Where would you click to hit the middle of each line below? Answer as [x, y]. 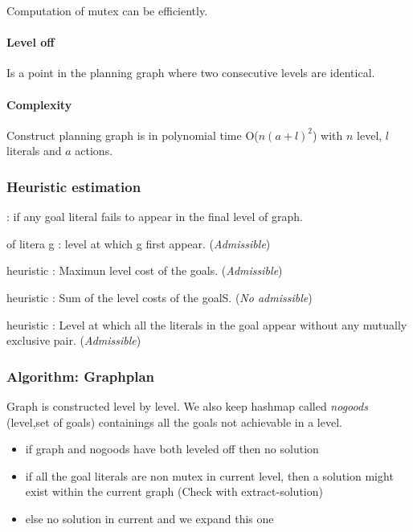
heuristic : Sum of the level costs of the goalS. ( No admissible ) [159, 297]
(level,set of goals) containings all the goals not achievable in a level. [174, 422]
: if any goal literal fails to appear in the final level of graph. [155, 217]
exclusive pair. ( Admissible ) [74, 340]
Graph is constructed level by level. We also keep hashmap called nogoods [187, 405]
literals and [34, 151]
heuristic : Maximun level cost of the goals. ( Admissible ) [145, 270]
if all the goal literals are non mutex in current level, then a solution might [209, 475]
